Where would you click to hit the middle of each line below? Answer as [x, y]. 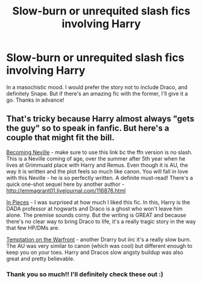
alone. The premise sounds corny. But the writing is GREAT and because [96, 215]
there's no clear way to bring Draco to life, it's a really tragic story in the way [101, 221]
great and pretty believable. [41, 258]
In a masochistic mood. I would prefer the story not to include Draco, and [97, 87]
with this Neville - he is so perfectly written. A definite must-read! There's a [100, 177]
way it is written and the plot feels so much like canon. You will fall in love [97, 171]
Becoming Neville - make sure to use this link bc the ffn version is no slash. [99, 152]
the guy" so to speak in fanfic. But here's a [88, 128]
